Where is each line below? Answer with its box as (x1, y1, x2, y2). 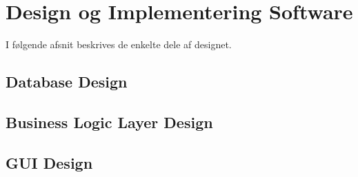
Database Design (6, 71, 128, 92)
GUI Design (6, 152, 93, 173)
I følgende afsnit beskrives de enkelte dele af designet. (6, 37, 232, 52)
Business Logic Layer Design (6, 111, 213, 132)
